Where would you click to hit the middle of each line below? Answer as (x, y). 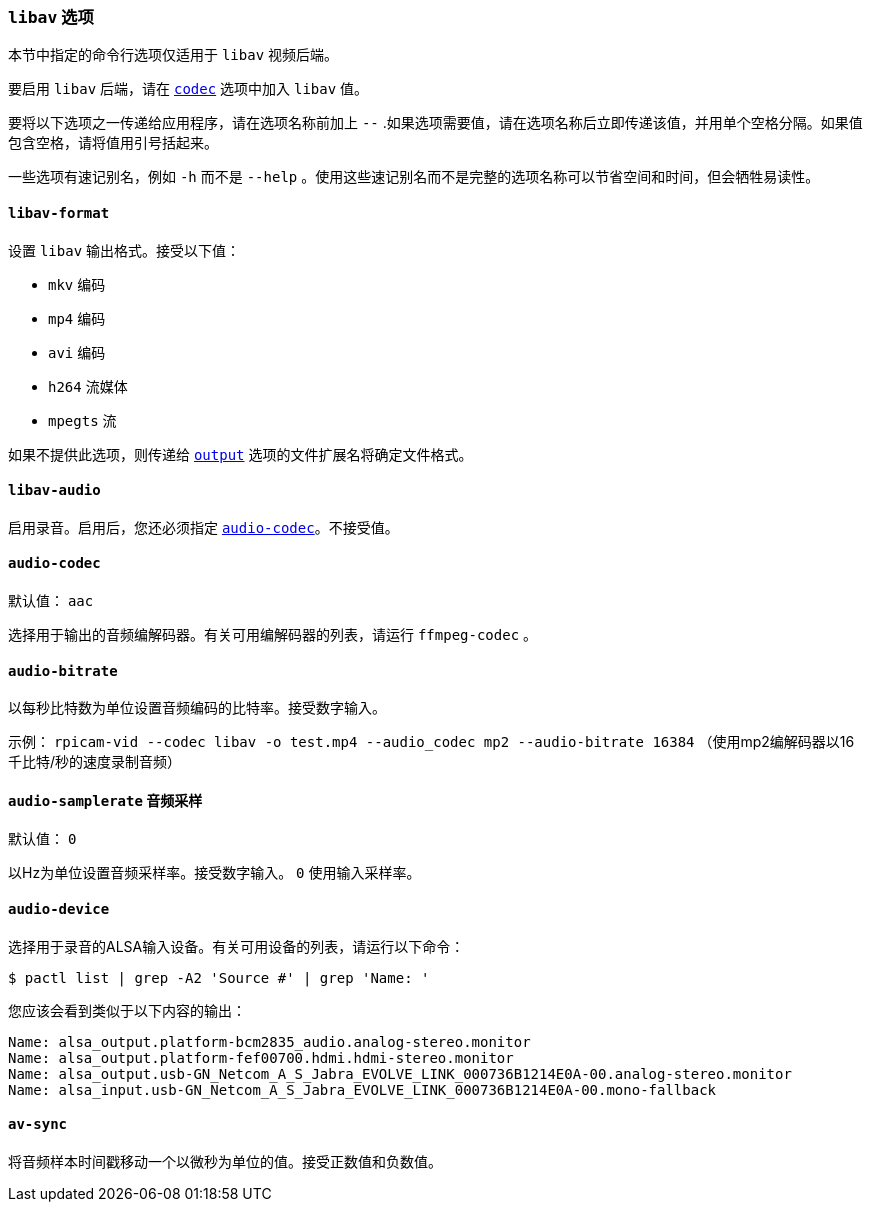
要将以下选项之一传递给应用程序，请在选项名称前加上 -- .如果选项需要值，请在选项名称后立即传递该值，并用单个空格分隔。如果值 (435, 123)
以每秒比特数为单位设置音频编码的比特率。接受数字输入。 (197, 708)
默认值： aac (51, 601)
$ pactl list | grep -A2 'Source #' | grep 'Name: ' (219, 977)
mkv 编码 (77, 284)
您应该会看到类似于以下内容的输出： (127, 1010)
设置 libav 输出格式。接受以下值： (124, 250)
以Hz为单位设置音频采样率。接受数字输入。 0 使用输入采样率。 (214, 873)
